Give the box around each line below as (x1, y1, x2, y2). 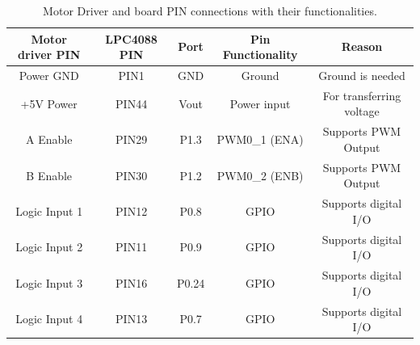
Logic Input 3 (15, 274, 83, 291)
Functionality (222, 46, 298, 63)
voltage (344, 103, 380, 120)
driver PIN (18, 46, 81, 63)
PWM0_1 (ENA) (216, 131, 304, 148)
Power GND (19, 67, 79, 84)
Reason (341, 38, 383, 55)
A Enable (25, 131, 73, 148)
